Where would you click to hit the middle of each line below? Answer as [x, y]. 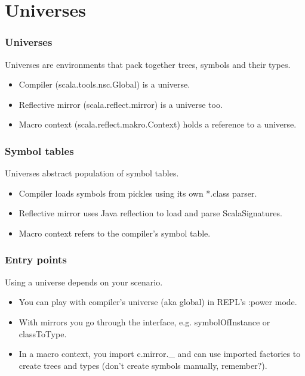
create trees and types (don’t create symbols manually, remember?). [143, 365]
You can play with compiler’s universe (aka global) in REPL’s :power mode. [158, 302]
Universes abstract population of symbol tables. [92, 173]
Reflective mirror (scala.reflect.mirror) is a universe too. [121, 104]
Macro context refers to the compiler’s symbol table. [115, 233]
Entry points [36, 260]
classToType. [43, 333]
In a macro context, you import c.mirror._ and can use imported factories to [160, 354]
